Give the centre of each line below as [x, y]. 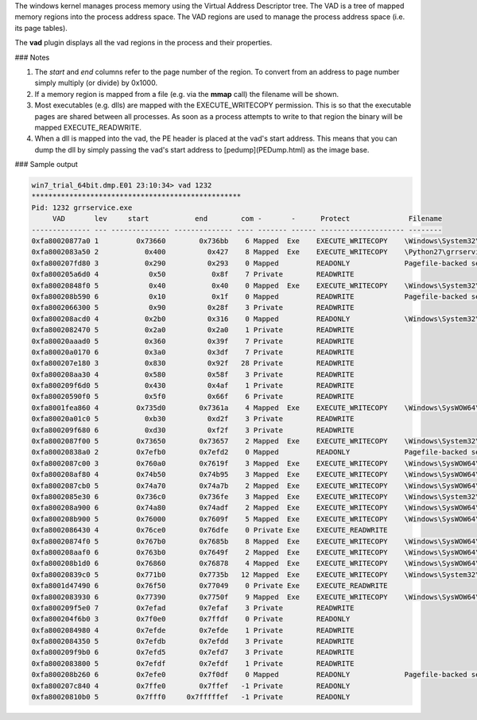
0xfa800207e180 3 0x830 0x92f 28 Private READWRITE [193, 363]
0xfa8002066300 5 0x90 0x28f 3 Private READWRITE [193, 308]
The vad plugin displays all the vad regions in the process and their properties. [143, 43]
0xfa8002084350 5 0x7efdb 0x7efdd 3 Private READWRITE [193, 641]
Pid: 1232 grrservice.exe [82, 207]
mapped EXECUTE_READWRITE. [88, 127]
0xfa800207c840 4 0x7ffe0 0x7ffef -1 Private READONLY [191, 686]
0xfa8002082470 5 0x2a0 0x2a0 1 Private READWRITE [193, 330]
